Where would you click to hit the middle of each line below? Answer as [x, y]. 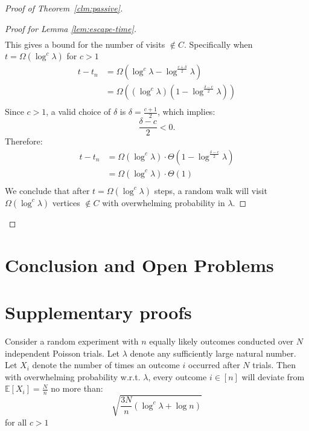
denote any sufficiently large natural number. [213, 353]
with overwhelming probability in [164, 202]
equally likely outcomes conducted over [221, 341]
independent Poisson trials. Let [62, 353]
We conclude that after [47, 190]
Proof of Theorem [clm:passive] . [64, 8]
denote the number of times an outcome [106, 365]
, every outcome [177, 376]
